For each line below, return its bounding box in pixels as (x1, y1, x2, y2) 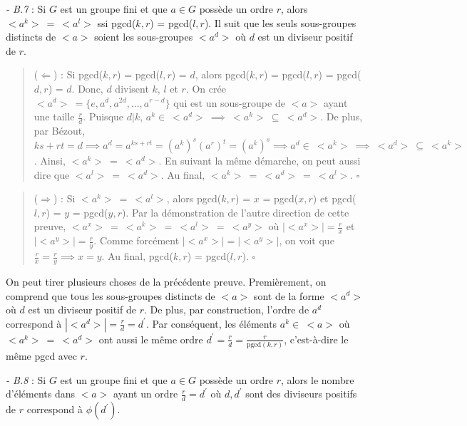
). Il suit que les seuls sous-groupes (204, 15, 356, 30)
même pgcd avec (6, 348, 77, 363)
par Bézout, (34, 123, 86, 137)
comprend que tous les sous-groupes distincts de (6, 288, 215, 303)
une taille (34, 109, 75, 124)
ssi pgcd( (97, 15, 136, 30)
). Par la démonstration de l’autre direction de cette (121, 204, 349, 219)
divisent (115, 80, 149, 95)
